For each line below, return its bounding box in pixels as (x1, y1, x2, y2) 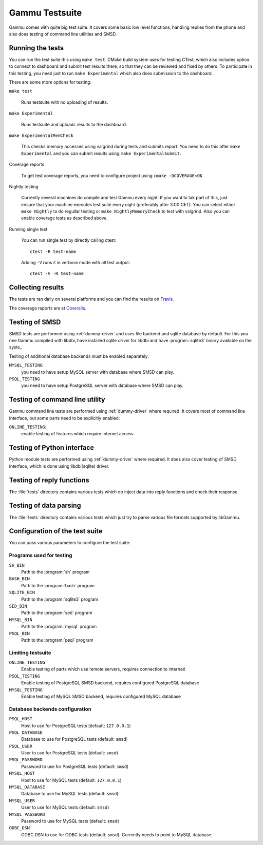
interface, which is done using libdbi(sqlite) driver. (9, 463, 110, 469)
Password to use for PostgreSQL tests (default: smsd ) (21, 763, 129, 769)
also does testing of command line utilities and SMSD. (9, 31, 117, 37)
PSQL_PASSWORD (9, 757, 43, 763)
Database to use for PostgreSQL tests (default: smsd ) (21, 736, 128, 742)
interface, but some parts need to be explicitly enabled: (9, 415, 120, 421)
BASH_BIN (9, 576, 30, 582)
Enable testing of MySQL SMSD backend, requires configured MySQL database (21, 693, 181, 699)
